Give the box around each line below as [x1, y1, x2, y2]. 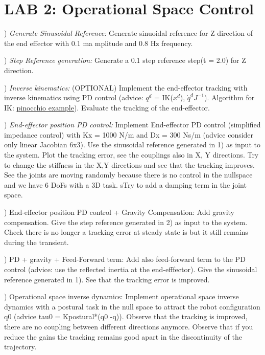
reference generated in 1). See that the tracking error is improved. [4, 274, 210, 284]
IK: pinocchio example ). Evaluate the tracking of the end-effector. [4, 102, 210, 113]
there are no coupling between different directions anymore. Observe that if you [4, 321, 253, 331]
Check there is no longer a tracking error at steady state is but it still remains [4, 227, 248, 237]
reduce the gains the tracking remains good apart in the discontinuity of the [4, 331, 242, 342]
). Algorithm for [204, 92, 255, 103]
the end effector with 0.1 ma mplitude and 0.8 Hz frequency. [4, 37, 193, 48]
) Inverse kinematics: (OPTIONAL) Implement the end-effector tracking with [4, 82, 248, 93]
